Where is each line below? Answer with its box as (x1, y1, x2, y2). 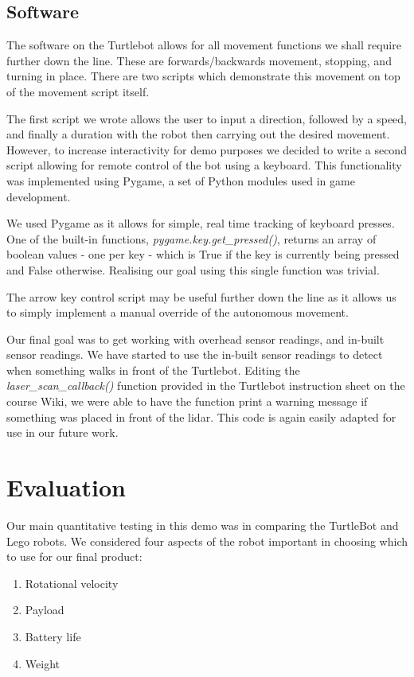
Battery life (25, 628, 81, 644)
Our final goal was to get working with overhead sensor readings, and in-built (6, 330, 385, 347)
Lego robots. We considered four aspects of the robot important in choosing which (6, 532, 408, 549)
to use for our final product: (6, 548, 143, 565)
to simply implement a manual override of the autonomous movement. (6, 304, 349, 321)
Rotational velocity (25, 574, 119, 591)
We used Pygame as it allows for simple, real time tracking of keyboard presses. (6, 215, 395, 232)
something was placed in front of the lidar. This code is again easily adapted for (6, 408, 396, 425)
